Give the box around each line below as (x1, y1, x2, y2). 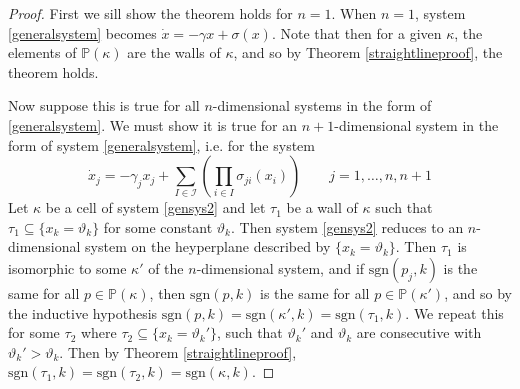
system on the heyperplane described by (85, 236, 331, 257)
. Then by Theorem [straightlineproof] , (59, 341, 297, 362)
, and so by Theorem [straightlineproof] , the (233, 42, 503, 63)
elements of (8, 42, 77, 63)
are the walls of (127, 42, 221, 63)
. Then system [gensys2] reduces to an (231, 216, 464, 237)
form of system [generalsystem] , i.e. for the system (8, 134, 315, 155)
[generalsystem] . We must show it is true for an (8, 114, 298, 135)
